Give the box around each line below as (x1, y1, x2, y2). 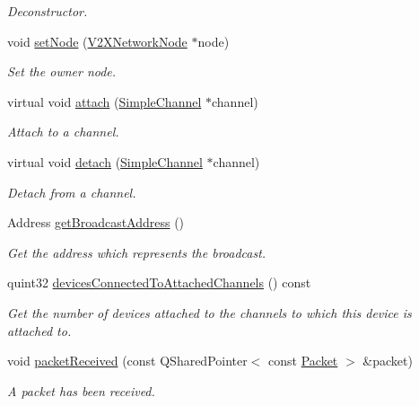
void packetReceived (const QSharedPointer (7, 351, 248, 370)
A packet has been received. (7, 381, 155, 400)
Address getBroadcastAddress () (7, 213, 185, 232)
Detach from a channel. (7, 182, 136, 201)
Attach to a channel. (7, 122, 119, 141)
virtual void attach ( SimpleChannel (7, 92, 202, 110)
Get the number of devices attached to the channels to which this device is (7, 303, 412, 322)
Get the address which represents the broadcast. (7, 243, 266, 261)
